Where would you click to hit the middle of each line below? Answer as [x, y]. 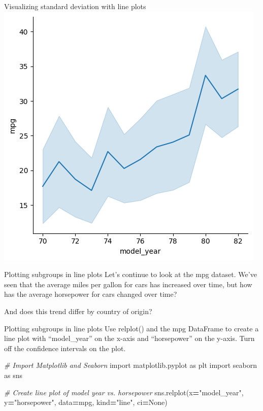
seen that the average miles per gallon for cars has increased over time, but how [128, 284]
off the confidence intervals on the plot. [65, 348]
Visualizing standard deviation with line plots [75, 6]
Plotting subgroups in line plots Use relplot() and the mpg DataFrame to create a [131, 328]
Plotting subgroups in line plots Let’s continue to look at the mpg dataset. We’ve [130, 274]
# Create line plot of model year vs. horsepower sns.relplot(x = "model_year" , [124, 392]
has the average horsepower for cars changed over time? [91, 294]
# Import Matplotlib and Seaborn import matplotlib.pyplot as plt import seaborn [131, 365]
